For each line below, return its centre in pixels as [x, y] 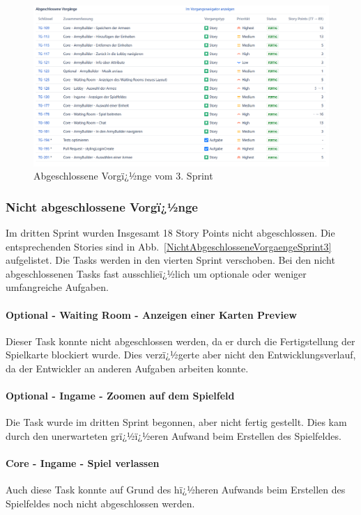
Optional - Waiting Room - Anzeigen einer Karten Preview [151, 314]
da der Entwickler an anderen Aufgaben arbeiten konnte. [127, 368]
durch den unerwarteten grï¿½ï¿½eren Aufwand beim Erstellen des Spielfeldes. [174, 435]
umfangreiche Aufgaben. [57, 287]
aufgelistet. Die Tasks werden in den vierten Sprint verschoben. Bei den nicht [170, 260]
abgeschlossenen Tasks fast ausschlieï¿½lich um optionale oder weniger [156, 273]
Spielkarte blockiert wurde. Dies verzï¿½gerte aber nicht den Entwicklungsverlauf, [181, 355]
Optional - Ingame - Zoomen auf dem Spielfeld [120, 396]
